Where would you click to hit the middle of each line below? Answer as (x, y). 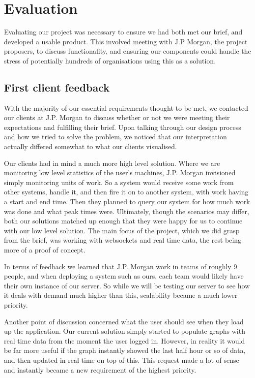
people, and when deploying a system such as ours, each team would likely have (124, 276)
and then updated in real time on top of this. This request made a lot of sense (122, 360)
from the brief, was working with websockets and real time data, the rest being (123, 240)
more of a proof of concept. (45, 250)
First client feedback (57, 87)
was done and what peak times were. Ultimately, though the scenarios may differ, (127, 211)
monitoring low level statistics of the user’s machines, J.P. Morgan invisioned (120, 173)
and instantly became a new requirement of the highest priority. (100, 369)
